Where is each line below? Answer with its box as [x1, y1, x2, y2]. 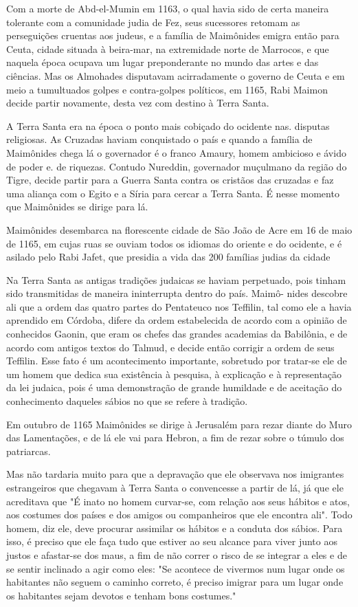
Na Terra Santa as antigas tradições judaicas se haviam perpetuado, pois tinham [6, 272, 346, 287]
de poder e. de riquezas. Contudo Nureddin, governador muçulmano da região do [6, 159, 347, 173]
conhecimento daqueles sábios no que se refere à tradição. [6, 394, 248, 408]
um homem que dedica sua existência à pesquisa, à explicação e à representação [6, 366, 342, 381]
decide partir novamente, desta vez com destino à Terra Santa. [6, 96, 269, 110]
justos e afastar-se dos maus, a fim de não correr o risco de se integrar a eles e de [6, 547, 347, 562]
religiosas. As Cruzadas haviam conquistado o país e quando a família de [6, 132, 313, 146]
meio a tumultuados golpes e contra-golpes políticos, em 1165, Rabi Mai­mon [6, 82, 328, 96]
